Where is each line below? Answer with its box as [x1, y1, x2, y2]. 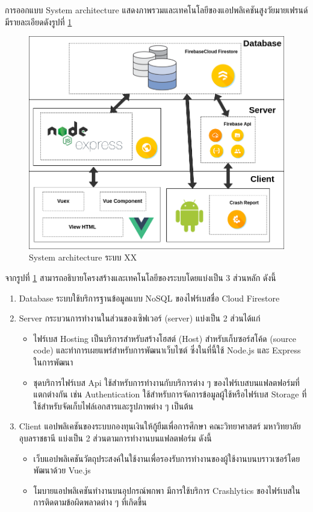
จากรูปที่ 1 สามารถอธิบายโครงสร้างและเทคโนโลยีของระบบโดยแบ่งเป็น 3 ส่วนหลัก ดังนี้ [5, 271, 276, 283]
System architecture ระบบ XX [29, 251, 137, 264]
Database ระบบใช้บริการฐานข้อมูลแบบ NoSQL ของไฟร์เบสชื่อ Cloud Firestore [19, 291, 280, 304]
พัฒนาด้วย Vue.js [33, 464, 91, 476]
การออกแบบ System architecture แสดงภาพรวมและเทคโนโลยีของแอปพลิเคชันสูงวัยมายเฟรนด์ [5, 4, 308, 16]
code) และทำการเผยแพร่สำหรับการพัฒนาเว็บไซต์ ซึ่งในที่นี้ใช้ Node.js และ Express [33, 344, 301, 356]
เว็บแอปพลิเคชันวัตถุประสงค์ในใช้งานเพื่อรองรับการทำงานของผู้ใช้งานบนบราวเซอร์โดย [33, 452, 300, 464]
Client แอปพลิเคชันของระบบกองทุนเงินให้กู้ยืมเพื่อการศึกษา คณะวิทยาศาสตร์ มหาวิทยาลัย [19, 420, 301, 432]
